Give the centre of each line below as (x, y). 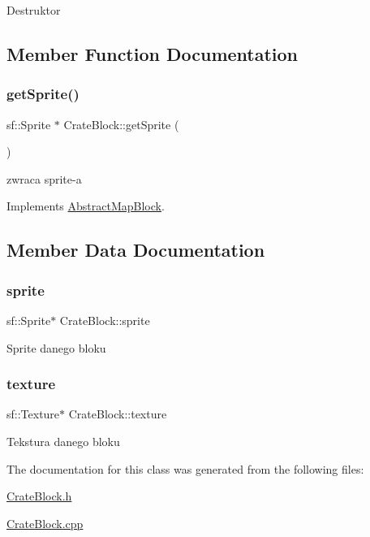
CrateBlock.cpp (45, 523)
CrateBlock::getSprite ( (121, 124)
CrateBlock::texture (118, 414)
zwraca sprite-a (44, 178)
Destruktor (34, 10)
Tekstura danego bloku (63, 441)
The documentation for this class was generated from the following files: (185, 468)
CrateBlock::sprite (105, 320)
